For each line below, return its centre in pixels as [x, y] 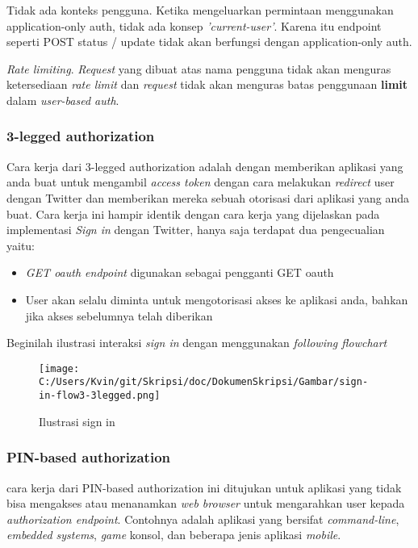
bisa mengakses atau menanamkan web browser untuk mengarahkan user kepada [206, 503]
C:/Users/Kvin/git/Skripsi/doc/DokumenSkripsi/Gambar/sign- [204, 382]
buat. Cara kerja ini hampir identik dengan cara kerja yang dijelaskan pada [193, 213]
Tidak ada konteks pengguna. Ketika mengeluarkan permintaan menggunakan [200, 10]
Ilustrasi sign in [77, 421]
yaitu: [21, 245]
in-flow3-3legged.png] [100, 396]
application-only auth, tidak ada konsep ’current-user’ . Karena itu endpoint [194, 25]
